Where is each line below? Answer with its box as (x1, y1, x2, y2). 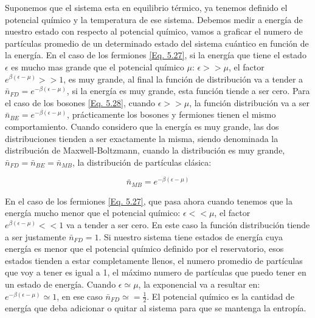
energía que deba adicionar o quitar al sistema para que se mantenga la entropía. (5, 302, 306, 314)
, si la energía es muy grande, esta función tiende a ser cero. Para (66, 84, 310, 97)
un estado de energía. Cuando (5, 278, 116, 290)
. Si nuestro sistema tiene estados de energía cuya (99, 230, 283, 243)
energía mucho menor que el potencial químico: (5, 206, 181, 219)
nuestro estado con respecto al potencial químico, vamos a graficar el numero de (5, 25, 303, 38)
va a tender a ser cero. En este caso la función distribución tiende (66, 218, 310, 231)
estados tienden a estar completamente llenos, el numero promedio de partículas (5, 254, 303, 266)
